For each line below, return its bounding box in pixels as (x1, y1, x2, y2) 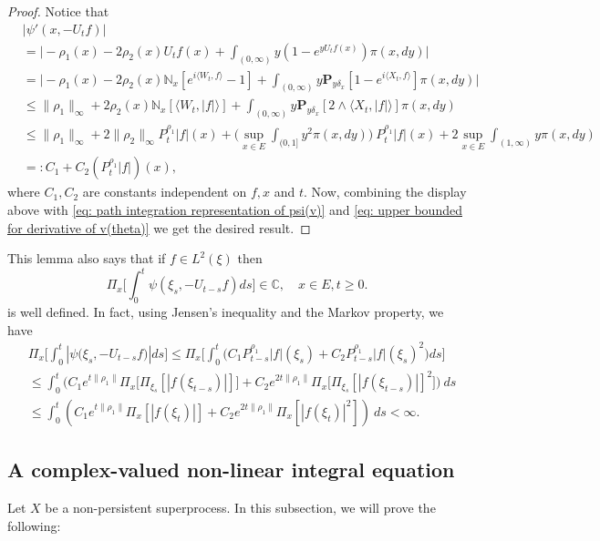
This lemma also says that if (7, 249, 166, 268)
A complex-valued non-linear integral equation (7, 455, 455, 484)
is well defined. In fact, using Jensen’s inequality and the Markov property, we (7, 302, 444, 322)
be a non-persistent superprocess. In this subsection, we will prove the (45, 498, 436, 517)
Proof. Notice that (7, 2, 109, 20)
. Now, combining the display (304, 182, 467, 201)
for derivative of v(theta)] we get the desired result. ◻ (7, 218, 311, 237)
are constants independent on (82, 182, 247, 201)
